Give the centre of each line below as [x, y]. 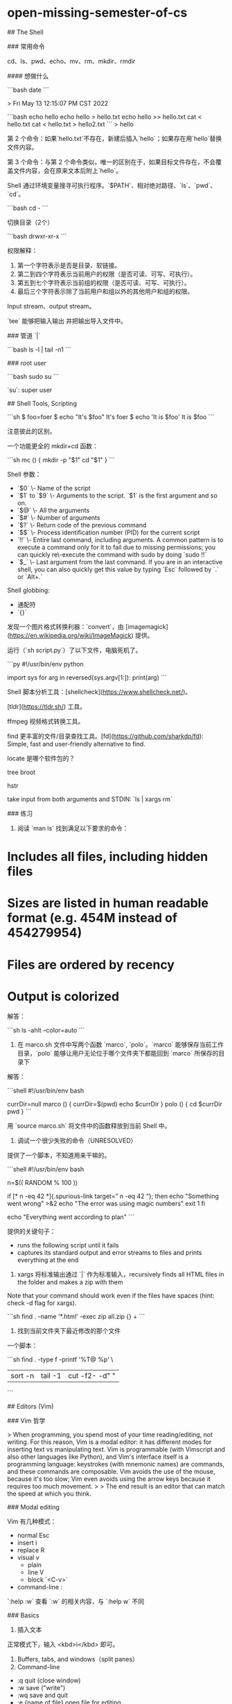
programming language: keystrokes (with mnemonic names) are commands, [116, 1464]
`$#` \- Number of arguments [59, 517]
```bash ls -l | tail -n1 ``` [39, 350]
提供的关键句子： [32, 1231]
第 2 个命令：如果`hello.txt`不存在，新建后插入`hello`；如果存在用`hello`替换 [115, 138]
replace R [31, 1550]
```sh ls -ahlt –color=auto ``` [46, 1031]
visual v [28, 1557]
